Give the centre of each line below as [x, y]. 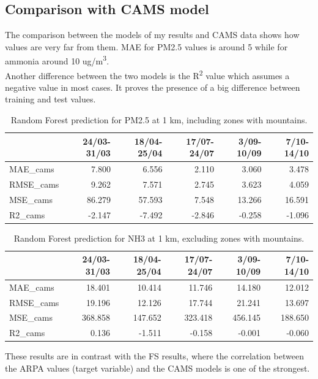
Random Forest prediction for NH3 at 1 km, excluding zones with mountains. [159, 238]
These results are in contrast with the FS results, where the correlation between [154, 356]
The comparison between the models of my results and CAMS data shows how [152, 35]
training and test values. [50, 99]
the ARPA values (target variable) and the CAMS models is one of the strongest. [157, 368]
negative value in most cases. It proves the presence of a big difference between [153, 87]
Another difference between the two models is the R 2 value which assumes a [147, 74]
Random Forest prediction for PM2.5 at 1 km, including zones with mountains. [159, 120]
